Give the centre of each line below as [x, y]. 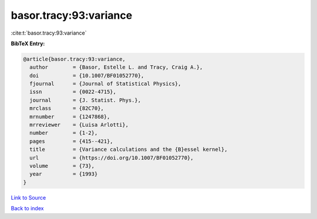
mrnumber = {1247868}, [70, 117]
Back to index [27, 208]
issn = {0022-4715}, [73, 92]
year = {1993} [64, 174]
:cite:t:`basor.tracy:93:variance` [49, 33]
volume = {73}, [62, 166]
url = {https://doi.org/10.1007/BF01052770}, [112, 158]
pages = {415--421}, [72, 141]
